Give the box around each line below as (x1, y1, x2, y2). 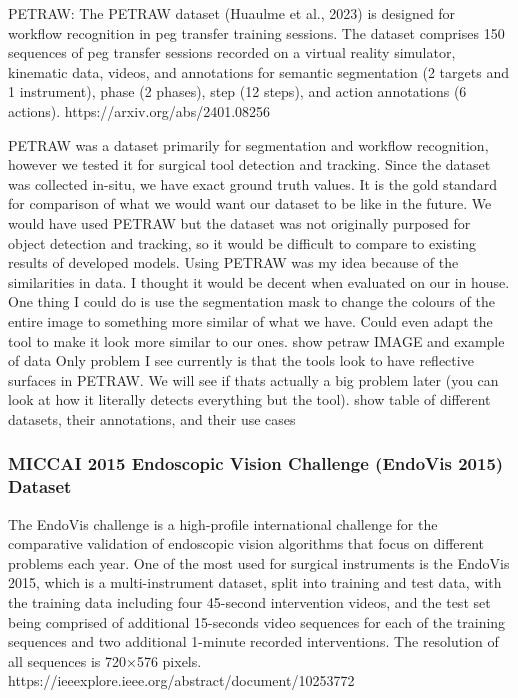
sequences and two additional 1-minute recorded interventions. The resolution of (8, 631, 499, 652)
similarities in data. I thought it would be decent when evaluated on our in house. (8, 271, 510, 292)
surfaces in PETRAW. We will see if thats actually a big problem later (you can (8, 369, 499, 390)
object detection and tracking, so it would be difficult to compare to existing (8, 232, 477, 253)
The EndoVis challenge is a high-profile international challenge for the (8, 513, 438, 534)
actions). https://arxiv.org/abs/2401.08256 (8, 100, 271, 121)
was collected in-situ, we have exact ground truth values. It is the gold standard (8, 173, 497, 194)
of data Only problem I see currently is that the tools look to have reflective (8, 350, 474, 371)
